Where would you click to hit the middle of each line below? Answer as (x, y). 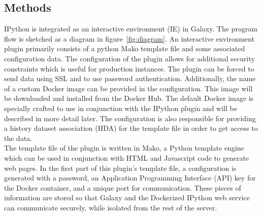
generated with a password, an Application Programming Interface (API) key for (130, 178)
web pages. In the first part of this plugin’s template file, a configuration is (120, 168)
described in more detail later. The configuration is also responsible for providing (130, 118)
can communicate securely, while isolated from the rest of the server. (111, 207)
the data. (18, 138)
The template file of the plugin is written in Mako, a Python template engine (124, 148)
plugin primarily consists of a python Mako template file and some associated (125, 48)
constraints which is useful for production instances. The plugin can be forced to (129, 68)
